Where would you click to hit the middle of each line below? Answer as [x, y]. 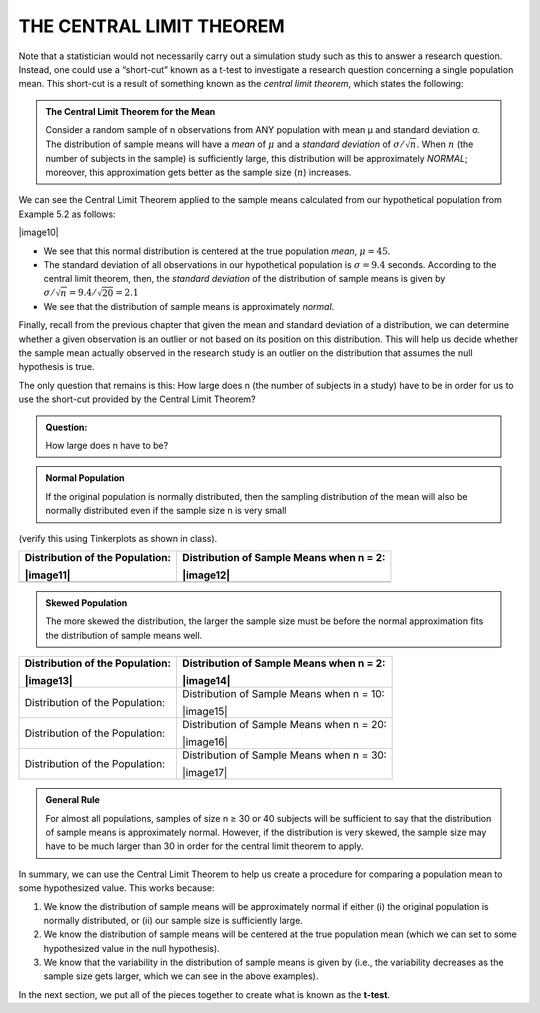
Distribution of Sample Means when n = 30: [284, 755]
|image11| [47, 575]
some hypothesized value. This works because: [116, 888]
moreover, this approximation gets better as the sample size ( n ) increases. [198, 172]
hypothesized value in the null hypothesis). [131, 948]
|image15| [204, 712]
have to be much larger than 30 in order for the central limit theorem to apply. [204, 846]
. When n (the [445, 144]
